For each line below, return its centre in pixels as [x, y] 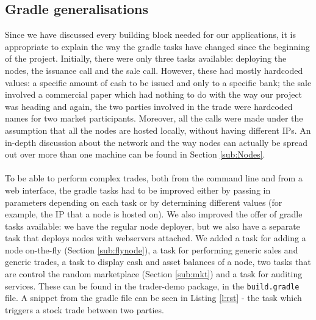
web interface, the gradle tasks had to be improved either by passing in [138, 190]
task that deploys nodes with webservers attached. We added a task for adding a [156, 238]
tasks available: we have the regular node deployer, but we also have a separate [153, 226]
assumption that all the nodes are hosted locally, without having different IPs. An [158, 130]
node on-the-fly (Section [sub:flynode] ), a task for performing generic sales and [152, 249]
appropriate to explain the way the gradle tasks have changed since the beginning [157, 46]
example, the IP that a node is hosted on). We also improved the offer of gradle [154, 214]
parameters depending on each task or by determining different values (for [144, 202]
